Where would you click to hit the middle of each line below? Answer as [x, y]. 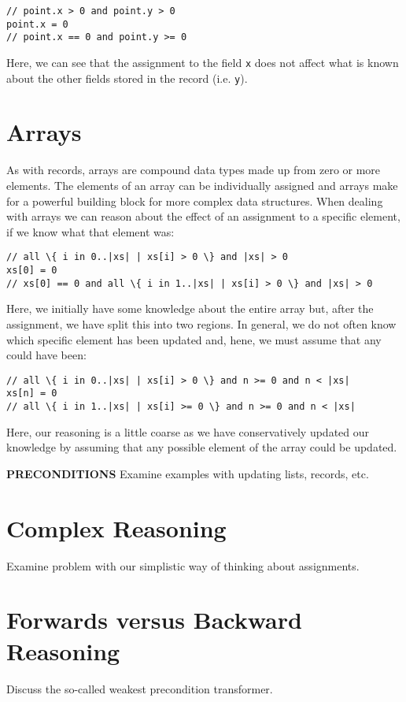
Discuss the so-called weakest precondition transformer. [140, 688]
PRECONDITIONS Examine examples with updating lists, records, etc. [188, 473]
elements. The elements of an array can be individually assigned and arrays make [202, 185]
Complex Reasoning [116, 527]
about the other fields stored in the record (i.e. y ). [127, 78]
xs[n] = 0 [32, 394]
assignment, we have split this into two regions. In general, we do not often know [201, 323]
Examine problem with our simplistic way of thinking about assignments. [183, 565]
